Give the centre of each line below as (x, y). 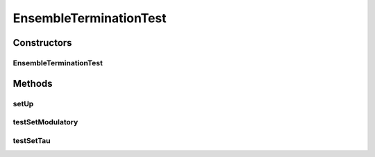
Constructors (42, 43)
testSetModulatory (45, 122)
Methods (33, 83)
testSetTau (32, 140)
